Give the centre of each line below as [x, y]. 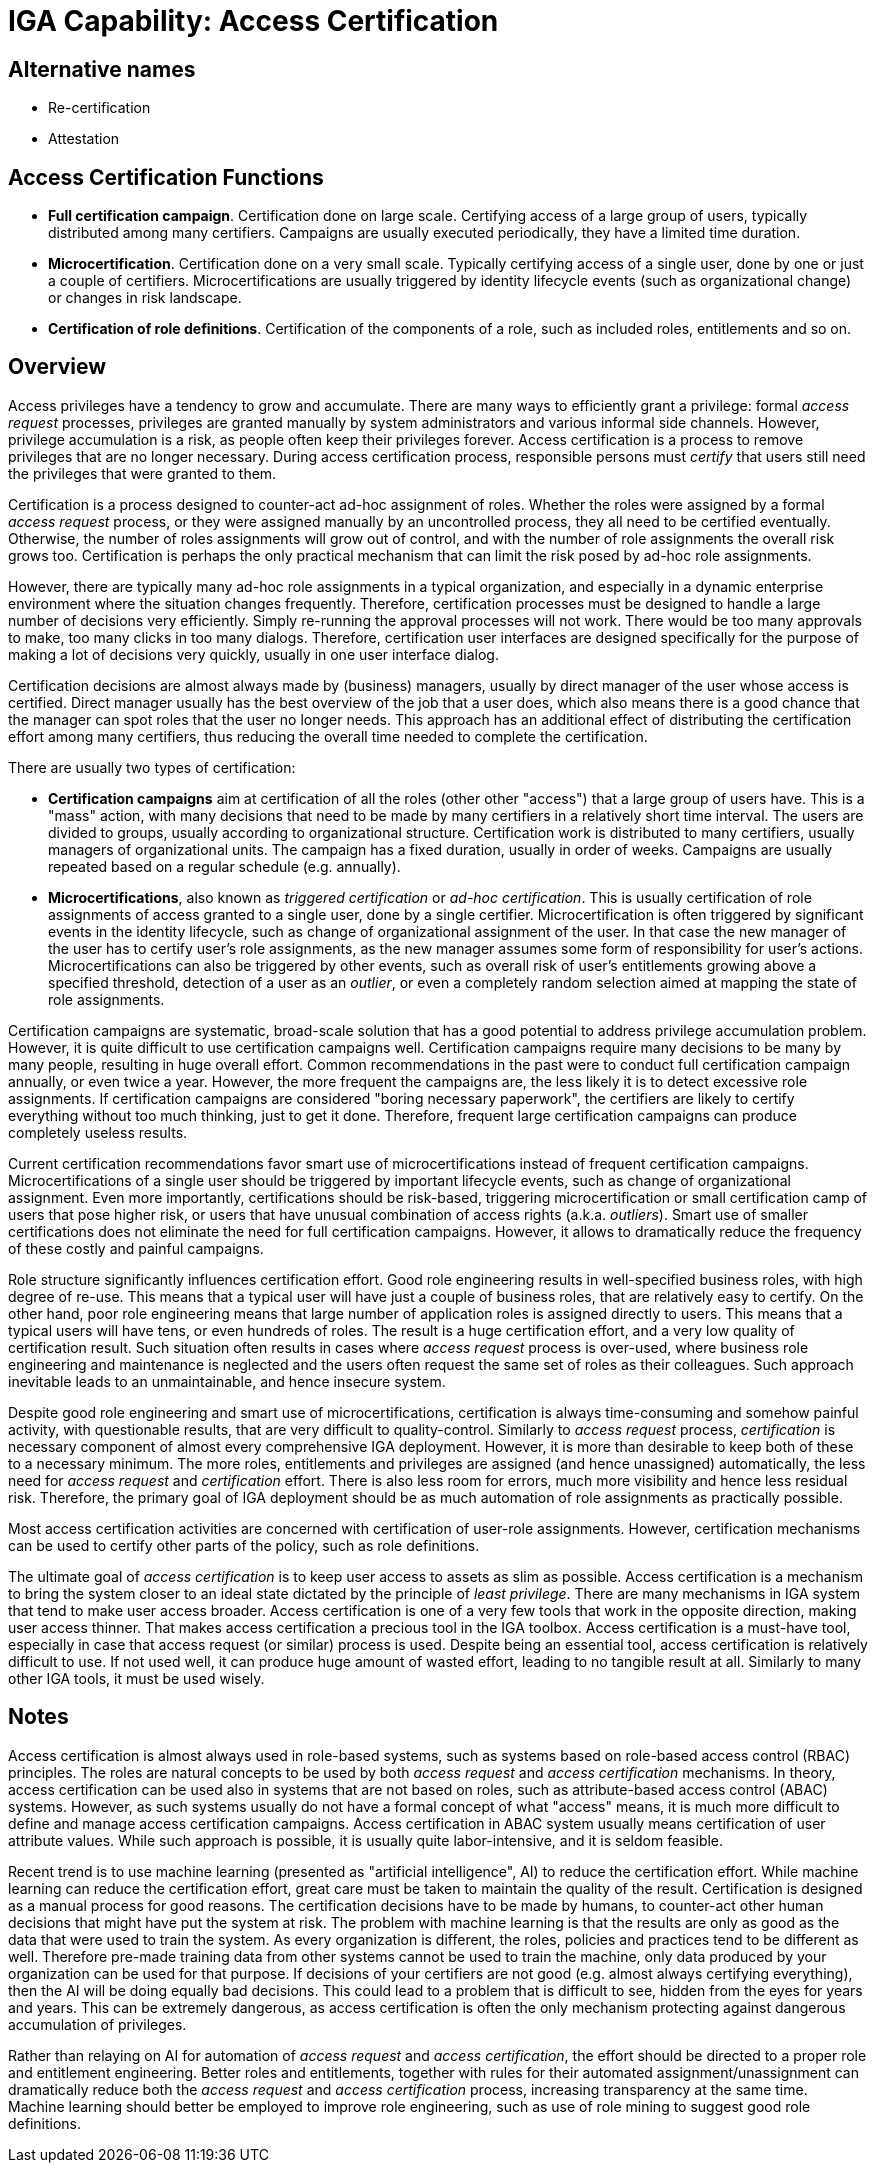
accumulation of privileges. [97, 2024]
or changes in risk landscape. [145, 298]
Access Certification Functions [166, 177]
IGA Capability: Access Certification [253, 21]
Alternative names [102, 69]
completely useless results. [98, 1132]
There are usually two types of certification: [152, 767]
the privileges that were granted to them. [142, 473]
